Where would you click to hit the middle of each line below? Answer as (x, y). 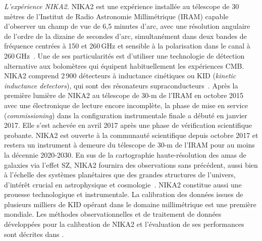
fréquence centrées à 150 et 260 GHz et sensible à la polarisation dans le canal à (127, 46)
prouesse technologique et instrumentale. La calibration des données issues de (124, 194)
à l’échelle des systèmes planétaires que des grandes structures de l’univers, (120, 175)
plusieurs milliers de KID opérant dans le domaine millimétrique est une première (130, 204)
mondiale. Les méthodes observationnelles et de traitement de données (113, 214)
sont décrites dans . (34, 234)
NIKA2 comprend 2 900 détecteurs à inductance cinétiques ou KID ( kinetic (120, 76)
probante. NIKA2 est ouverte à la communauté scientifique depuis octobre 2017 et (131, 135)
